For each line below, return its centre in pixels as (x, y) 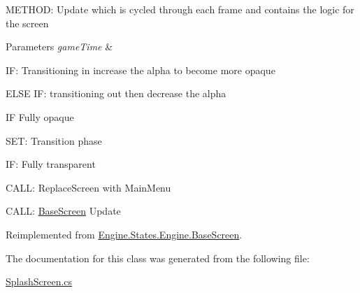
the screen (27, 23)
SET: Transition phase (54, 140)
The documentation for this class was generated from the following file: (158, 258)
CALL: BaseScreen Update (63, 211)
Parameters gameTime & (59, 47)
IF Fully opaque (40, 116)
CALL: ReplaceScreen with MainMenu (88, 187)
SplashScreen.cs (39, 281)
